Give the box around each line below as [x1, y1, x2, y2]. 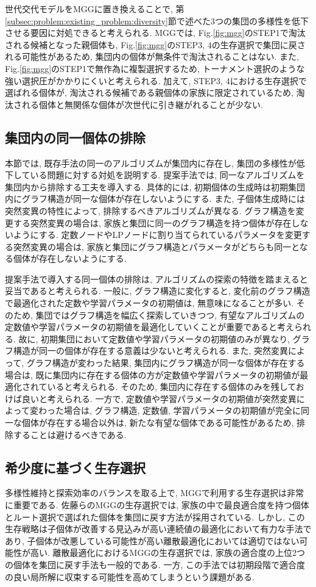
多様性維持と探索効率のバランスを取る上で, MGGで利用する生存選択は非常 [5, 486, 304, 499]
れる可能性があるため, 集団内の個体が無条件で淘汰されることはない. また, [5, 50, 299, 63]
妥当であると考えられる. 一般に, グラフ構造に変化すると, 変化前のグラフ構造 [5, 284, 311, 297]
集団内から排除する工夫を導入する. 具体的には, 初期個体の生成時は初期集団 [5, 180, 306, 193]
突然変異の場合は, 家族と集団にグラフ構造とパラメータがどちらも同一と [13, 240, 300, 253]
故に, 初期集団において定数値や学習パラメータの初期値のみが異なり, [18, 332, 290, 345]
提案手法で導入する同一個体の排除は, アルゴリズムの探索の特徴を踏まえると [5, 272, 308, 285]
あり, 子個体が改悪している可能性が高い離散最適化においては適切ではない [5, 534, 300, 547]
